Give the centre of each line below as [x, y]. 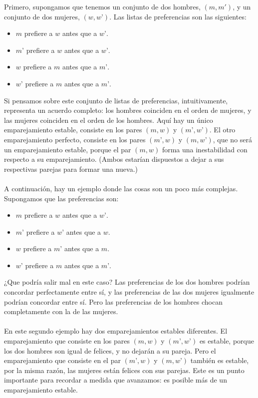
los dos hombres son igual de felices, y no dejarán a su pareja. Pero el [110, 350]
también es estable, [220, 360]
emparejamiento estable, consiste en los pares [73, 130]
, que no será [233, 139]
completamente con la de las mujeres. [61, 311]
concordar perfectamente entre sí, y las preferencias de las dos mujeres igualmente [129, 292]
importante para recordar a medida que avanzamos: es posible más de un [116, 380]
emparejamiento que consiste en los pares [67, 341]
